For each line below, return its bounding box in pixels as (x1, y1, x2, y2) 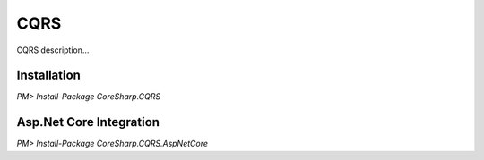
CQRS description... (16, 45, 90, 55)
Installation (16, 68, 81, 83)
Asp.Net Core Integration (16, 114, 160, 130)
